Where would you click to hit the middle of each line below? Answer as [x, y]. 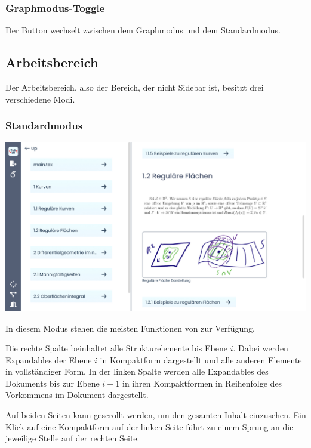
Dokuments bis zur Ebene [53, 383]
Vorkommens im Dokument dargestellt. [77, 395]
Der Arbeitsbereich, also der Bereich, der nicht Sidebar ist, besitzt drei [135, 87]
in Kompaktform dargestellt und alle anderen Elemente [201, 359]
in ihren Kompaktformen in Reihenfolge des [202, 383]
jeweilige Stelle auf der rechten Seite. [73, 438]
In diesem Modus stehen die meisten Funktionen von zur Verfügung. [130, 328]
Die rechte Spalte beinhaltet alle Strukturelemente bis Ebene [116, 348]
